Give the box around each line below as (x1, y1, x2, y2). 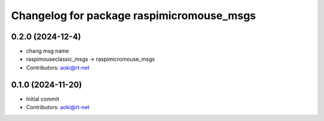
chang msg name (26, 48, 69, 55)
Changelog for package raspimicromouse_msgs (11, 9, 256, 22)
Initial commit (26, 95, 59, 103)
